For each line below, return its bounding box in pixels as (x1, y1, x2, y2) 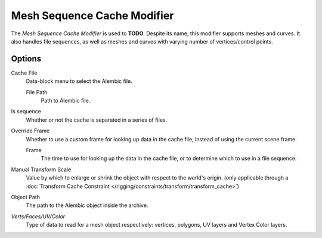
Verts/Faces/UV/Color (11, 212, 66, 220)
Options (11, 54, 42, 64)
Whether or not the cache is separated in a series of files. (26, 116, 167, 123)
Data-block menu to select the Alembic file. (26, 78, 132, 85)
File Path (26, 88, 48, 95)
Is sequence (11, 108, 42, 115)
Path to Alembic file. (41, 97, 91, 104)
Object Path (11, 193, 41, 200)
